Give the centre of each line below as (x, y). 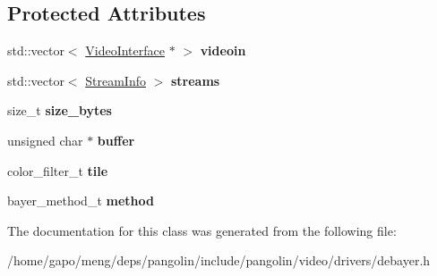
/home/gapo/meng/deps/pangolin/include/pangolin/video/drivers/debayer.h (219, 260)
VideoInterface (125, 50)
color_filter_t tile (58, 170)
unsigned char (45, 140)
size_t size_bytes (60, 110)
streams (195, 80)
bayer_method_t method (81, 201)
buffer (116, 140)
